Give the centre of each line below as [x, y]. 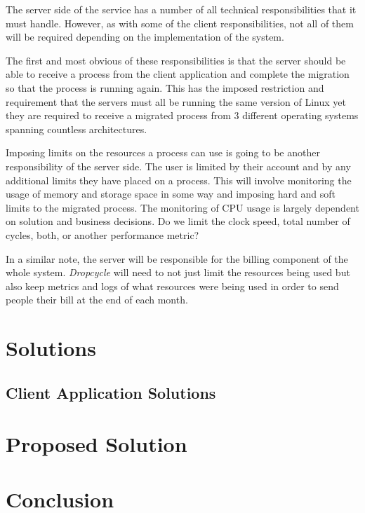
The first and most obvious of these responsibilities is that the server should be [176, 60]
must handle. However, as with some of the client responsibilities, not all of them [180, 23]
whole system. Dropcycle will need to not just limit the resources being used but [178, 272]
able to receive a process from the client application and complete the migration [178, 74]
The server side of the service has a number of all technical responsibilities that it [181, 9]
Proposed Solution [97, 444]
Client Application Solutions [111, 392]
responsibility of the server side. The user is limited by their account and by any [178, 166]
